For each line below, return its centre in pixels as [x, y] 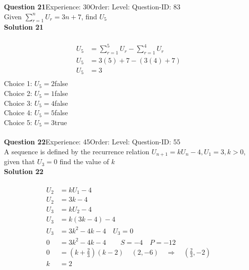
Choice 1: [18, 83]
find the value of [84, 161]
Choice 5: [18, 122]
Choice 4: [18, 112]
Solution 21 [24, 27]
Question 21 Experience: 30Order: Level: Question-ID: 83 [92, 6]
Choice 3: [18, 103]
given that [20, 161]
